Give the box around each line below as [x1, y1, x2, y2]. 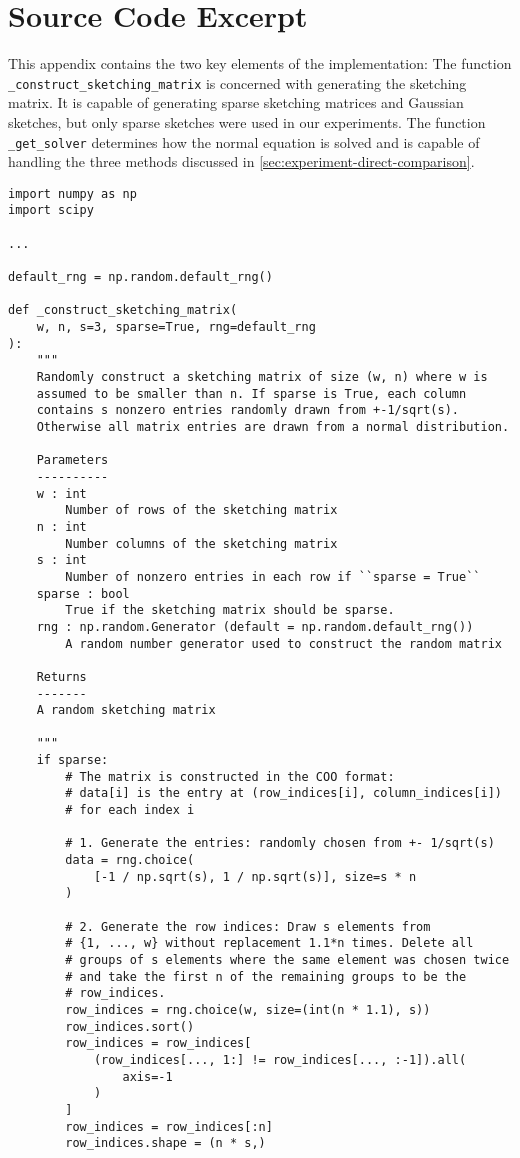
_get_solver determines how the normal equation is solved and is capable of [8, 131, 480, 152]
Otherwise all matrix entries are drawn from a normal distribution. [36, 420, 510, 434]
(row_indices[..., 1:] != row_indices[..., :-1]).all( [93, 1052, 467, 1067]
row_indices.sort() [65, 1019, 195, 1034]
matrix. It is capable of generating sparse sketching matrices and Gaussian [8, 92, 464, 113]
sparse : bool [36, 586, 130, 601]
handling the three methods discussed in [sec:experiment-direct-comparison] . [8, 151, 475, 172]
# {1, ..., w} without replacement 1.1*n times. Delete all [65, 936, 474, 951]
